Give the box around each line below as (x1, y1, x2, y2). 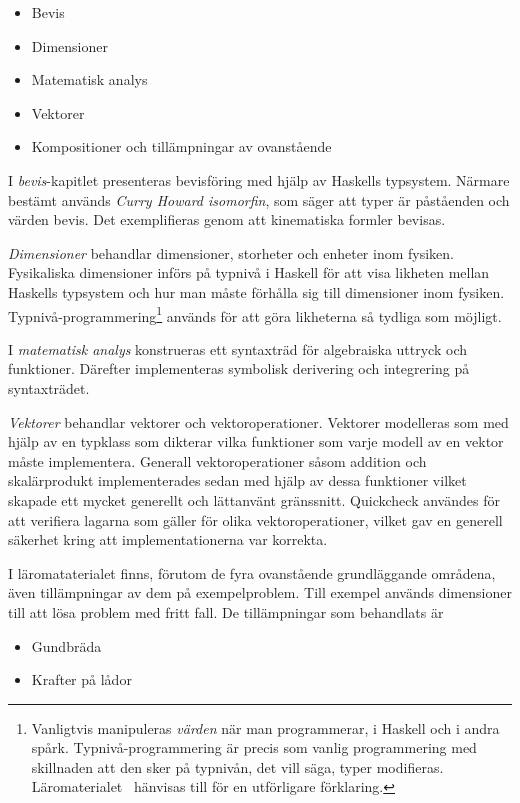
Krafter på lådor (31, 669, 132, 690)
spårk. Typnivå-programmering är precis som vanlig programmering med (31, 737, 477, 758)
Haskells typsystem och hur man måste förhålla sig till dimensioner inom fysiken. (8, 281, 505, 302)
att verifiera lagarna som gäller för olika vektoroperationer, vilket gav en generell (8, 509, 503, 530)
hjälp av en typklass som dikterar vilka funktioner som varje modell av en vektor (8, 431, 504, 452)
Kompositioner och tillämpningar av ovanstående (31, 136, 332, 157)
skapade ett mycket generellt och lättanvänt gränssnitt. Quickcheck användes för (8, 489, 500, 510)
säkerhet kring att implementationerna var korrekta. (8, 529, 328, 550)
